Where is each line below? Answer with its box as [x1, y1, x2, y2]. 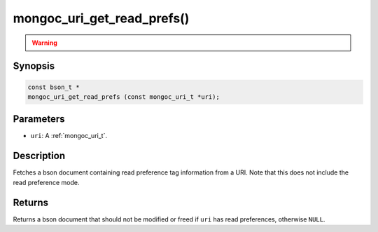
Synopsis [13, 60, 55, 72]
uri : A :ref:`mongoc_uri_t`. [30, 132, 108, 140]
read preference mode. [13, 178, 80, 186]
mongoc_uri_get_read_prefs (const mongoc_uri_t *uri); [27, 93, 220, 101]
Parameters [13, 113, 65, 125]
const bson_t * [27, 83, 80, 91]
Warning [31, 39, 57, 47]
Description [13, 150, 66, 162]
